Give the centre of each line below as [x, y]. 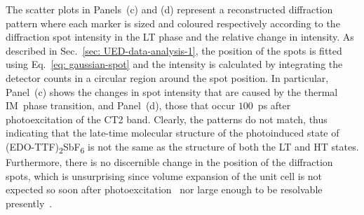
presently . [29, 203]
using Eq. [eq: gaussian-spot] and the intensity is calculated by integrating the [174, 64]
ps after [274, 105]
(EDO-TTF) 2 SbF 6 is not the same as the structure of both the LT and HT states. [182, 147]
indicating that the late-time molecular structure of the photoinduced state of [173, 133]
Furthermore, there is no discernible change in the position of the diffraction [169, 162]
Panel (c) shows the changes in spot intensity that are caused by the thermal [172, 91]
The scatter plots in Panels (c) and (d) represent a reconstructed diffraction [169, 9]
